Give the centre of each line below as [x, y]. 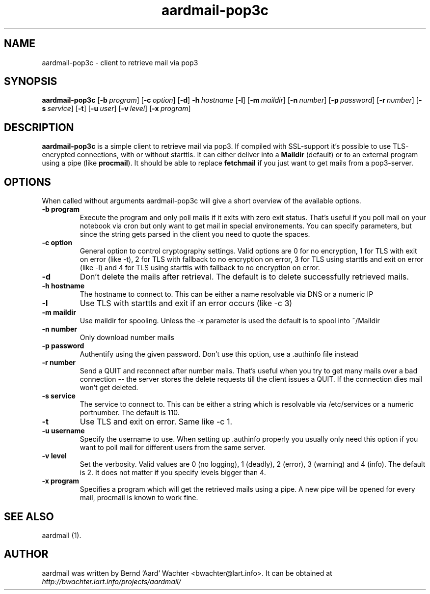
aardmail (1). [62, 535]
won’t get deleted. [109, 388]
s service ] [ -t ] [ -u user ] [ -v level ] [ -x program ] [116, 109]
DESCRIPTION [39, 127]
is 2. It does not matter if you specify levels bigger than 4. [173, 473]
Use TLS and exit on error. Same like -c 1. [156, 422]
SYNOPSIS [31, 82]
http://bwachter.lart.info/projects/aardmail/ [111, 581]
